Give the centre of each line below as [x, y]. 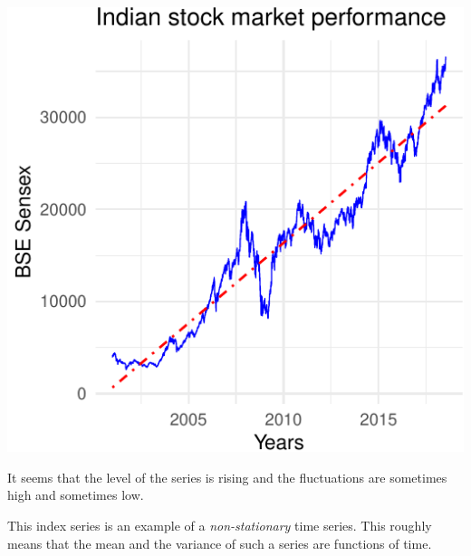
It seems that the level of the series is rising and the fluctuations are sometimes [227, 477]
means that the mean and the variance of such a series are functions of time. [220, 543]
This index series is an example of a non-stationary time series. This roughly [220, 525]
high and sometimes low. [76, 495]
